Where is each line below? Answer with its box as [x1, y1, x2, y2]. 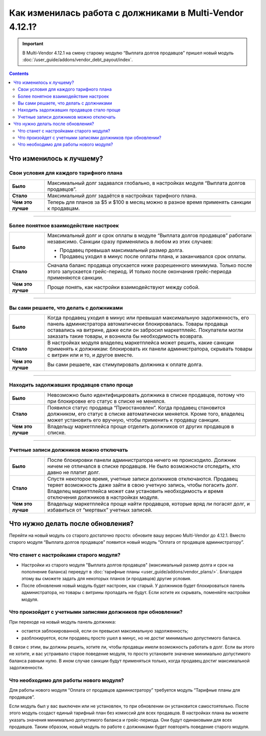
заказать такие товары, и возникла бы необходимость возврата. [47, 333, 203, 340]
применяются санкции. [47, 274, 103, 281]
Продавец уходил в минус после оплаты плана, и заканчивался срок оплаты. [59, 253, 246, 260]
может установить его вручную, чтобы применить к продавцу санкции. [47, 417, 220, 423]
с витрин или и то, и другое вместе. [47, 351, 133, 358]
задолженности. [9, 665, 44, 670]
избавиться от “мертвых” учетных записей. [47, 506, 153, 513]
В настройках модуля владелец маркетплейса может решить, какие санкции [47, 339, 234, 346]
